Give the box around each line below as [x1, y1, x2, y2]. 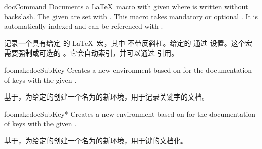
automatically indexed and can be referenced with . [4, 21, 163, 31]
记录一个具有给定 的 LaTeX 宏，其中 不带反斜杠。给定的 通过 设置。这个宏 [4, 37, 252, 48]
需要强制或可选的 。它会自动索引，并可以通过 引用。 [4, 47, 179, 58]
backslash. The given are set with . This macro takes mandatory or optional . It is [4, 11, 258, 21]
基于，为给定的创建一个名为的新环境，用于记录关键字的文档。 [4, 91, 209, 102]
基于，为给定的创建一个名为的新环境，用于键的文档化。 [4, 135, 188, 145]
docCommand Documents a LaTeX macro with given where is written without [4, 1, 248, 11]
